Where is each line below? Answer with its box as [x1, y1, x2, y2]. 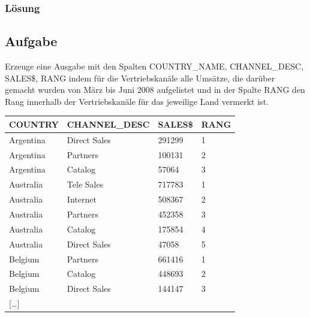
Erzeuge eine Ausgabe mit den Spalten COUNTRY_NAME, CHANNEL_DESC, [5, 60, 304, 73]
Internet [67, 193, 97, 206]
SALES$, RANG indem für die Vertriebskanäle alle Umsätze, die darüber [5, 71, 275, 84]
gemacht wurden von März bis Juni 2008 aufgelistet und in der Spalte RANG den [5, 83, 305, 96]
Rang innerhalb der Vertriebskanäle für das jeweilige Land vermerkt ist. [5, 95, 269, 107]
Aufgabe [5, 32, 58, 50]
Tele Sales [67, 178, 104, 191]
